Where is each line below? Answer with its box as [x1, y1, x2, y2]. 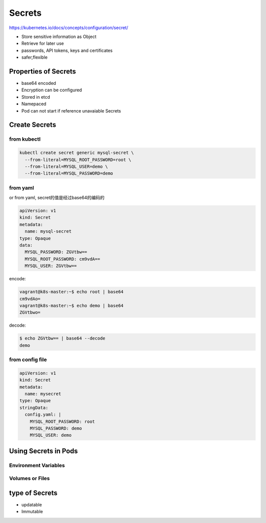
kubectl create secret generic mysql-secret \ [19, 150, 134, 155]
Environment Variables [9, 462, 65, 469]
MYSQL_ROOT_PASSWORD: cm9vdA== [25, 256, 100, 261]
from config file [9, 356, 47, 363]
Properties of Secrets [9, 67, 76, 75]
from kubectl [9, 136, 41, 143]
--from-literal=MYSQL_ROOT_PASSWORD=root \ [25, 157, 132, 162]
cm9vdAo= [19, 296, 41, 301]
